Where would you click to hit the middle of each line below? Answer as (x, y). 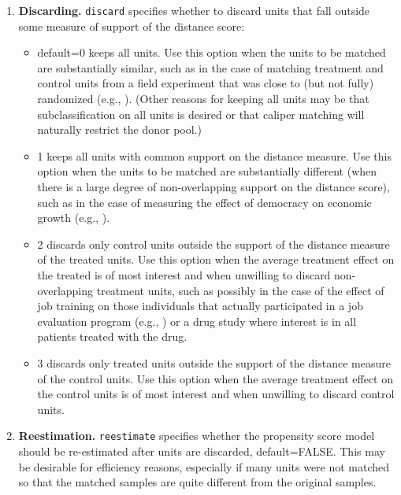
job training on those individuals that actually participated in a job (200, 306)
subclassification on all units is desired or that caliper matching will (201, 114)
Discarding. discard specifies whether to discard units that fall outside (194, 10)
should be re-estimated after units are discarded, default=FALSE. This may (202, 451)
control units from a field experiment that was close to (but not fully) (206, 83)
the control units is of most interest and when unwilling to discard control (216, 394)
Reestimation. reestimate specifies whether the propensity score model (197, 436)
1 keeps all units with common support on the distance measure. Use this (214, 155)
